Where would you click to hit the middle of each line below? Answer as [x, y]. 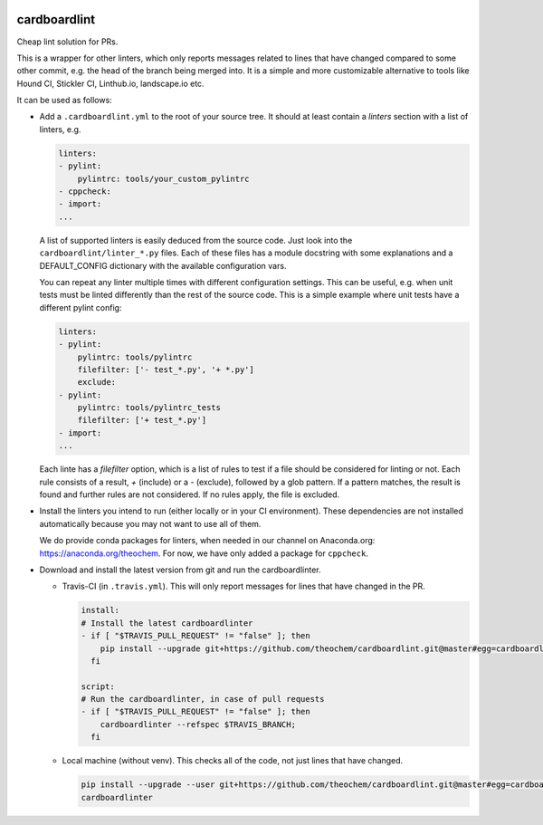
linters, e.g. [60, 129]
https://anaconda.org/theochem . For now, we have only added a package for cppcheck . [204, 553]
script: [98, 686]
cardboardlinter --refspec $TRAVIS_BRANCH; [198, 724]
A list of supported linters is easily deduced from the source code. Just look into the [196, 240]
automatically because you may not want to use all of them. [150, 523]
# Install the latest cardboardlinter [167, 623]
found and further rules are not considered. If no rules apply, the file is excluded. [190, 494]
